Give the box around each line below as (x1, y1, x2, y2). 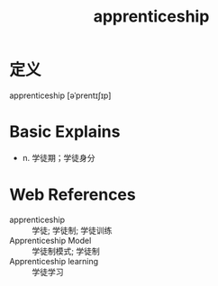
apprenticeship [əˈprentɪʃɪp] (9, 90, 112, 101)
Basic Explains (9, 121, 121, 142)
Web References (9, 184, 137, 205)
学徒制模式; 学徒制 (32, 246, 101, 256)
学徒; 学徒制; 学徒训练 (32, 225, 113, 236)
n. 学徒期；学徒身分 (22, 152, 96, 163)
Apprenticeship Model (9, 235, 92, 246)
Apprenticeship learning (9, 255, 99, 266)
